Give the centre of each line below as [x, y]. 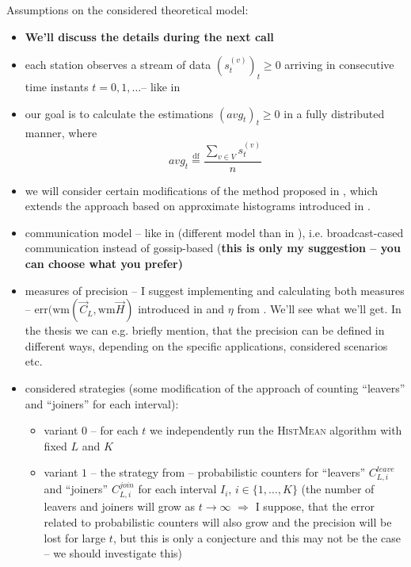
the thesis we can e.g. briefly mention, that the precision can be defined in [205, 330]
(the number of [338, 489]
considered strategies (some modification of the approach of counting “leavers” [215, 387]
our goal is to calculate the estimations [119, 113]
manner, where [61, 133]
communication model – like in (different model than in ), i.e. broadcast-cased [214, 232]
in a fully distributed [334, 113]
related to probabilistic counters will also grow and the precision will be [218, 522]
